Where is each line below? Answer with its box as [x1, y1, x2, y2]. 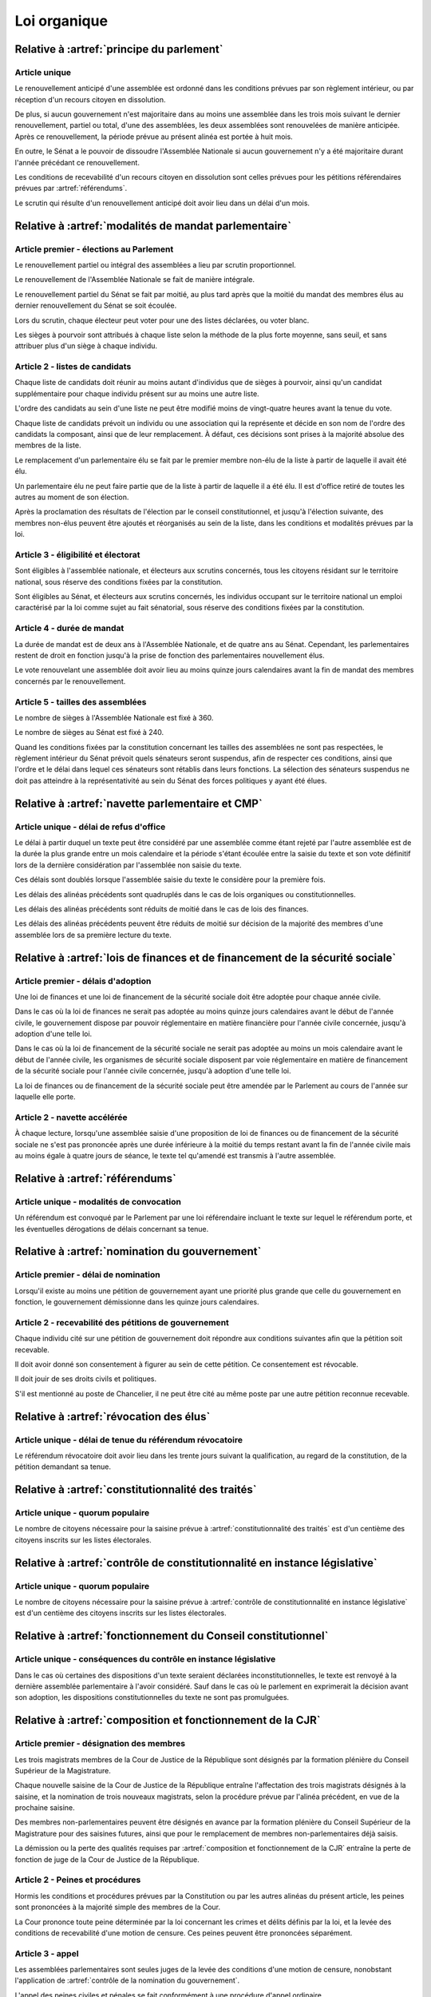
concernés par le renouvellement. [14, 676, 126, 686]
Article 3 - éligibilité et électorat [14, 549, 140, 560]
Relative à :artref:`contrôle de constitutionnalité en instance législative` [14, 1556, 378, 1570]
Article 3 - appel [14, 1947, 79, 1959]
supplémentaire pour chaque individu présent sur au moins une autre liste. [14, 388, 259, 399]
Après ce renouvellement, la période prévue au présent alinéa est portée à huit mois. [14, 132, 293, 141]
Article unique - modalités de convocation [14, 1196, 181, 1207]
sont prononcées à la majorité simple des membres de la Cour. [14, 1902, 221, 1912]
